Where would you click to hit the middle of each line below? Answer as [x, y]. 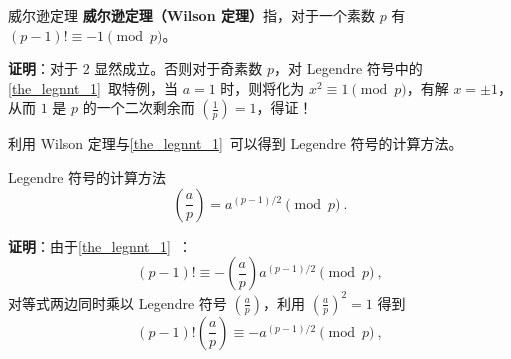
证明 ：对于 [43, 68]
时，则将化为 [262, 87]
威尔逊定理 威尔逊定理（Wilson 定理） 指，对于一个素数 [191, 15]
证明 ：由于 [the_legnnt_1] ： [100, 245]
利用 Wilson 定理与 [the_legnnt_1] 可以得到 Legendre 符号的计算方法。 [235, 143]
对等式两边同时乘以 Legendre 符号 [117, 302]
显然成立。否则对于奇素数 [178, 68]
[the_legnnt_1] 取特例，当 [93, 87]
